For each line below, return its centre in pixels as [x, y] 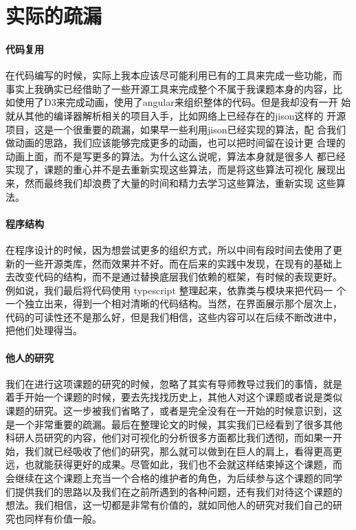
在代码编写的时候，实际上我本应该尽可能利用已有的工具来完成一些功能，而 [174, 75]
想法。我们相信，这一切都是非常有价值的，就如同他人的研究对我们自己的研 [174, 505]
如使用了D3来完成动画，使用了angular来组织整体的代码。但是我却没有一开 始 [178, 102]
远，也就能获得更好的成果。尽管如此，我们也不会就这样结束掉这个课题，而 [174, 464]
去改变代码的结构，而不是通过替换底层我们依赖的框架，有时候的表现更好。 [174, 277]
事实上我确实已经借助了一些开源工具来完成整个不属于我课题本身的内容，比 [174, 88]
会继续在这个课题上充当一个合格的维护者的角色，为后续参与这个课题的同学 [174, 478]
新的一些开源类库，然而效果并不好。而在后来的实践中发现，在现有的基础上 [174, 263]
